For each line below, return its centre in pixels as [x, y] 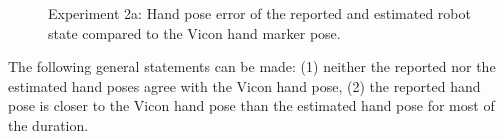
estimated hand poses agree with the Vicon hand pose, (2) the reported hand [244, 85]
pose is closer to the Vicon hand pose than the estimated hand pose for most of [251, 105]
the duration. [48, 124]
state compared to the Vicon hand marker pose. [194, 32]
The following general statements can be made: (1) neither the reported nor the [252, 66]
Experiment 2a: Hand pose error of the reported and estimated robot [259, 13]
